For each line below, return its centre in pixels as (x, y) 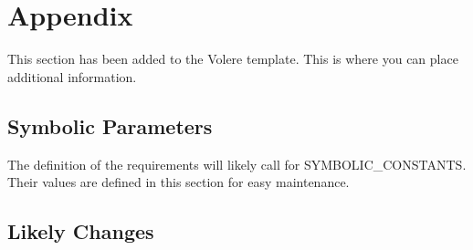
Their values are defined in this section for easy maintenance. (179, 182)
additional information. (72, 76)
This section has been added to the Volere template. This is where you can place (233, 59)
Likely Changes (81, 231)
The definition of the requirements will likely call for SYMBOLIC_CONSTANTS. (237, 164)
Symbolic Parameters (110, 125)
